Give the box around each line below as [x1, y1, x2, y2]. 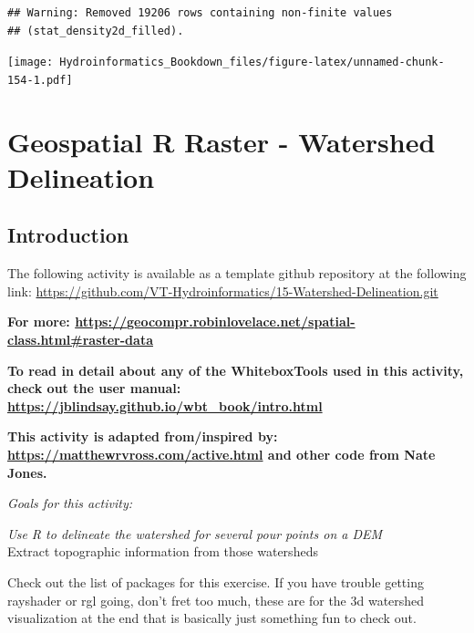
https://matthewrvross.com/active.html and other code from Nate [7, 445, 436, 464]
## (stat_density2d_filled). [7, 24, 184, 37]
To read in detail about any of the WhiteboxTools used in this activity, [7, 360, 464, 379]
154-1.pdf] [7, 73, 73, 87]
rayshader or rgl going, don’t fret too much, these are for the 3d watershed [7, 590, 425, 609]
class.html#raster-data [7, 330, 153, 349]
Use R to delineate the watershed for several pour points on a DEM [7, 524, 383, 543]
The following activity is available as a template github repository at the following [7, 264, 467, 283]
